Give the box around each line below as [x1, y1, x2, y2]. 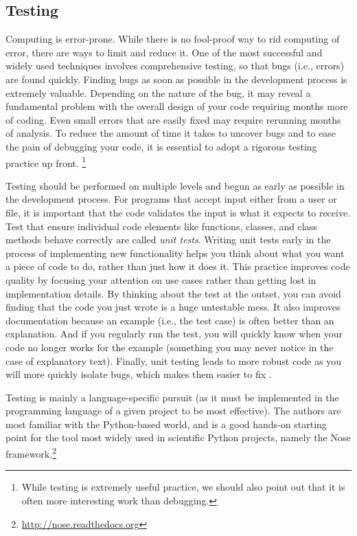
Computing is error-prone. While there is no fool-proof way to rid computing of [5, 32, 340, 46]
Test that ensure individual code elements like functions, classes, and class [5, 219, 317, 233]
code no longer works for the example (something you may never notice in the [5, 339, 334, 354]
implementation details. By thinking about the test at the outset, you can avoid [5, 286, 341, 300]
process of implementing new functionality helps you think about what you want [5, 245, 345, 260]
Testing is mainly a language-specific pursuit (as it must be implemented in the [5, 390, 339, 404]
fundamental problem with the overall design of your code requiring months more [5, 99, 348, 113]
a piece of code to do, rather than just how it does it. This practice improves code [5, 259, 350, 273]
